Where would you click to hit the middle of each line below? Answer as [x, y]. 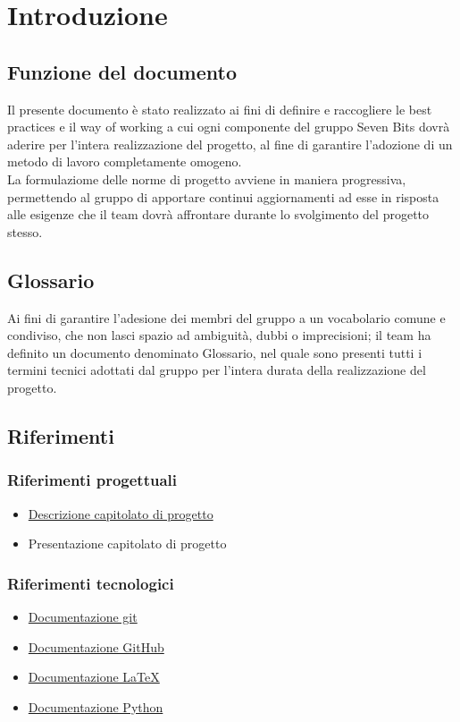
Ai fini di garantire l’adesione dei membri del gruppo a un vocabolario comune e [226, 317]
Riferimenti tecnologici [91, 583]
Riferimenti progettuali [92, 480]
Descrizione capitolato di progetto [121, 513]
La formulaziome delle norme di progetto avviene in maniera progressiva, [207, 178]
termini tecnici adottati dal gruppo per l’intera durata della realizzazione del [217, 370]
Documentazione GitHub [96, 646]
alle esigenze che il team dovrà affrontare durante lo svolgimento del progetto [218, 214]
